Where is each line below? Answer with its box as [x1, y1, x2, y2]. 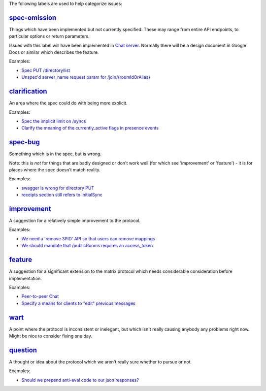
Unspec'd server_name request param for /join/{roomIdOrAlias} [21, 74, 150, 80]
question [9, 346, 37, 354]
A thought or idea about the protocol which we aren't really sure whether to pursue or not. [9, 358, 192, 364]
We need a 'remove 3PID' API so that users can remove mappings [21, 235, 155, 241]
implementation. [9, 275, 42, 281]
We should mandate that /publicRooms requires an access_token [21, 243, 153, 249]
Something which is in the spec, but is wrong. [9, 151, 102, 157]
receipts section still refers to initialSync [21, 192, 103, 198]
